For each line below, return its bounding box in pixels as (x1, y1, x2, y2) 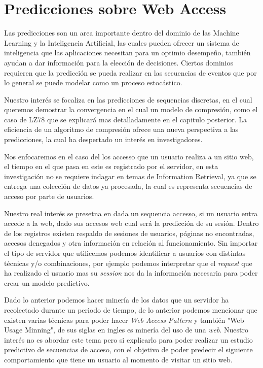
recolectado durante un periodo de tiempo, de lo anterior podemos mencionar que (4, 304, 257, 315)
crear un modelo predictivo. (4, 277, 90, 288)
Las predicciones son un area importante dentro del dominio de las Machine (4, 27, 239, 38)
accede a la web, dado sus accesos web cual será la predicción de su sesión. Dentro (4, 218, 259, 228)
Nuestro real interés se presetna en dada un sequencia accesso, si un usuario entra (4, 208, 258, 218)
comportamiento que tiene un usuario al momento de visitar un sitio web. (4, 354, 233, 364)
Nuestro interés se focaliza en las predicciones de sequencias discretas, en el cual (4, 94, 252, 105)
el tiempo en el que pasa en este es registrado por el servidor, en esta (4, 161, 218, 172)
